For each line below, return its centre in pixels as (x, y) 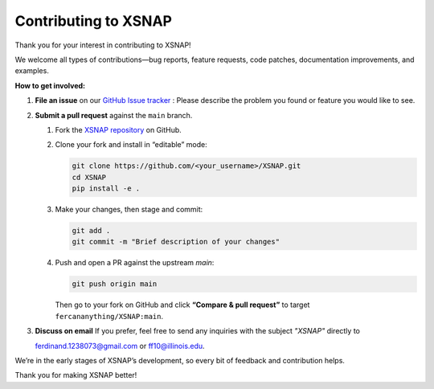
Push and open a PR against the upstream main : (135, 263)
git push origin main (115, 284)
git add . (91, 231)
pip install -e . (106, 188)
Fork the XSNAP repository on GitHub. (119, 129)
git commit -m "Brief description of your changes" (176, 242)
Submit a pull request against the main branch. (114, 115)
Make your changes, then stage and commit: (129, 210)
